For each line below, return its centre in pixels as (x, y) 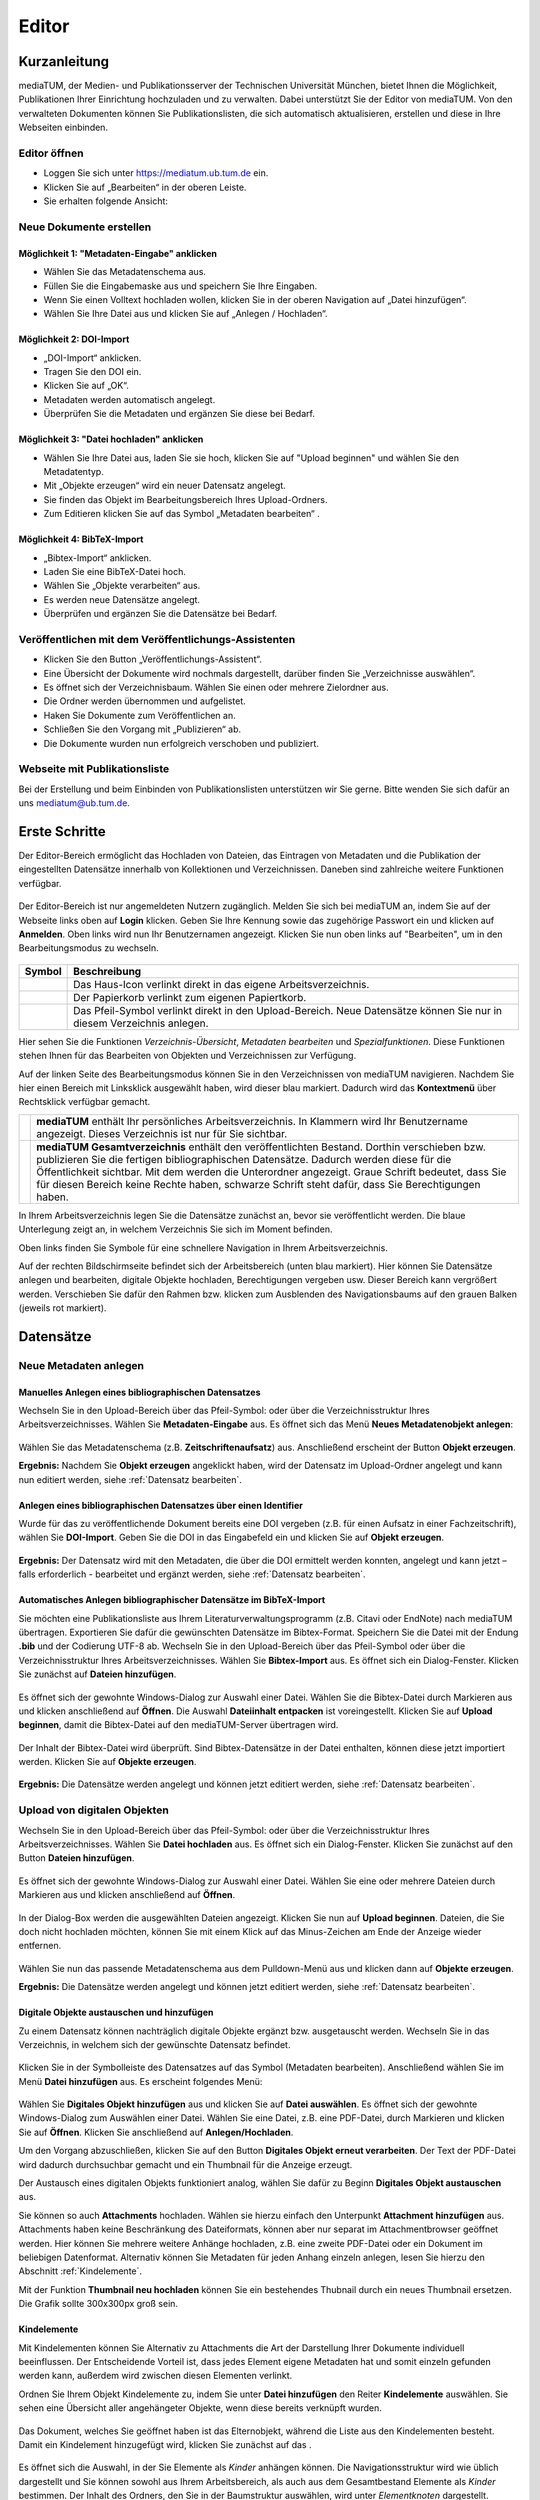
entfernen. (40, 1946)
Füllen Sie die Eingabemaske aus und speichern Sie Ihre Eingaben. (180, 286)
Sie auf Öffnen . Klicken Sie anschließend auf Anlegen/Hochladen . (156, 2132)
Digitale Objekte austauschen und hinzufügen (116, 2012)
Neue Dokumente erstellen (85, 227)
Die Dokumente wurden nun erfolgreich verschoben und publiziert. (181, 743)
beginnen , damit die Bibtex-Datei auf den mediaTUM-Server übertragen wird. (178, 1725)
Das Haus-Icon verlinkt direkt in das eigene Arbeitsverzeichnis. (221, 984)
